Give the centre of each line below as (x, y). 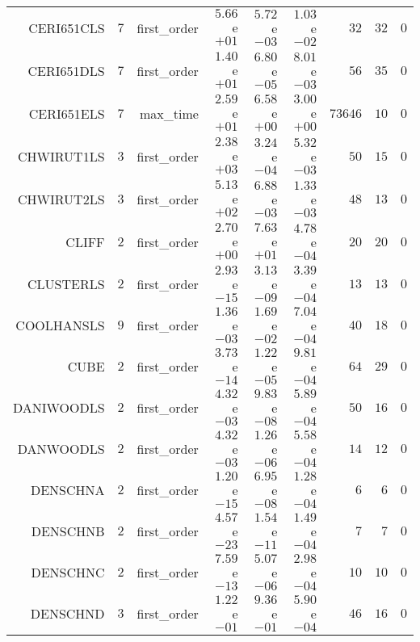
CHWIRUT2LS (61, 199)
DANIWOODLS (59, 407)
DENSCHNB (68, 531)
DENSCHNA (68, 490)
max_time (169, 113)
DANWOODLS (61, 449)
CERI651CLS (67, 28)
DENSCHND (67, 613)
